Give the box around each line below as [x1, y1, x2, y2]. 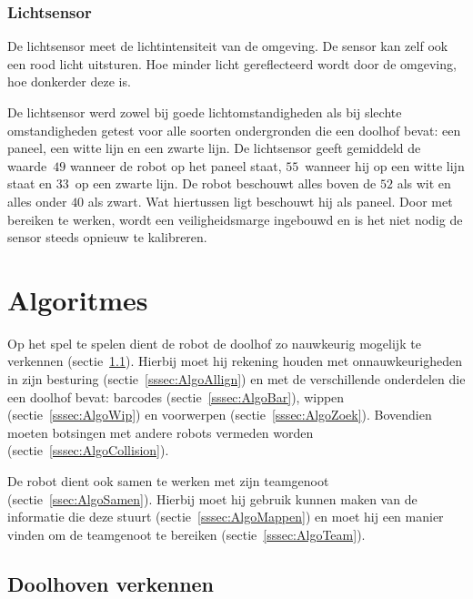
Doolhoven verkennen [7, 569, 215, 597]
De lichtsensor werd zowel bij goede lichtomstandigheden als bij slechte [7, 103, 402, 121]
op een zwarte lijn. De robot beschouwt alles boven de [75, 174, 377, 193]
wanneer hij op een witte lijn [305, 156, 465, 175]
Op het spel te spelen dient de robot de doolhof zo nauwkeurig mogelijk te [7, 333, 421, 352]
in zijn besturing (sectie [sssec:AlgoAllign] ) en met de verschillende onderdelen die [7, 370, 466, 389]
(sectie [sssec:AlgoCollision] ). [7, 441, 169, 460]
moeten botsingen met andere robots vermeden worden [7, 422, 314, 442]
